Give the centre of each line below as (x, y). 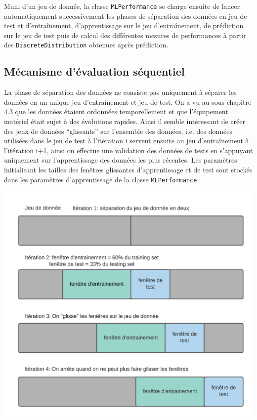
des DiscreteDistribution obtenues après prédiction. (86, 45)
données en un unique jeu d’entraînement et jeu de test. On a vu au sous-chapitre (128, 102)
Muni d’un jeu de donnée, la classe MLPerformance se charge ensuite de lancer (122, 6)
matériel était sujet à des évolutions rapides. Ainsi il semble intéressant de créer (125, 121)
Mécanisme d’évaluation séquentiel (94, 71)
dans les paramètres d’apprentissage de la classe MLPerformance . (102, 179)
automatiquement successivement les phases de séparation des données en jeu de (126, 16)
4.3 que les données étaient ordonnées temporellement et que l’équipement (116, 111)
